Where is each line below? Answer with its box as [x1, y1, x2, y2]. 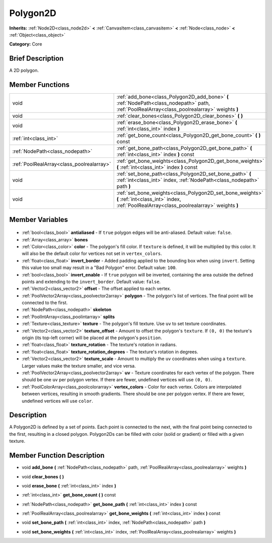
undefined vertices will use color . [22, 398, 94, 404]
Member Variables [9, 215, 68, 224]
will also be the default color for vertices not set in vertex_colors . [22, 250, 162, 256]
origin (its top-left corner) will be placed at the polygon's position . [22, 335, 162, 341]
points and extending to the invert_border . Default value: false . [22, 279, 161, 285]
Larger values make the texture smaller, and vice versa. [22, 363, 136, 369]
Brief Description [9, 54, 64, 63]
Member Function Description [9, 451, 105, 460]
